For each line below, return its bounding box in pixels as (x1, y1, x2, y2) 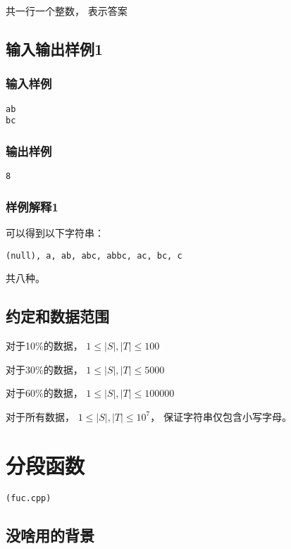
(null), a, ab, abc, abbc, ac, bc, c (6, 250, 182, 261)
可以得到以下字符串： (6, 226, 104, 240)
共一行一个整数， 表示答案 (6, 4, 128, 18)
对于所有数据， (6, 409, 75, 424)
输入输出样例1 (6, 37, 104, 59)
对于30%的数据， (6, 362, 83, 376)
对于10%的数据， (6, 338, 83, 353)
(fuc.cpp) (6, 493, 51, 503)
